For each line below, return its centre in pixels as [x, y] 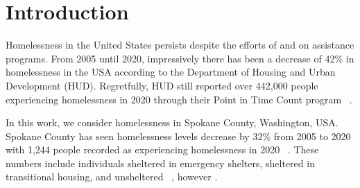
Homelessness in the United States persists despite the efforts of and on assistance [180, 45]
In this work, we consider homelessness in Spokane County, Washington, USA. [172, 122]
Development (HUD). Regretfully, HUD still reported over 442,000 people [162, 85]
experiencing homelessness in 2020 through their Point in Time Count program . [179, 99]
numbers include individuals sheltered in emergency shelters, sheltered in [160, 163]
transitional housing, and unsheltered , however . [112, 177]
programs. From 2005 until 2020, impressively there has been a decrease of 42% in [180, 58]
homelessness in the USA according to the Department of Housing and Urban [171, 72]
